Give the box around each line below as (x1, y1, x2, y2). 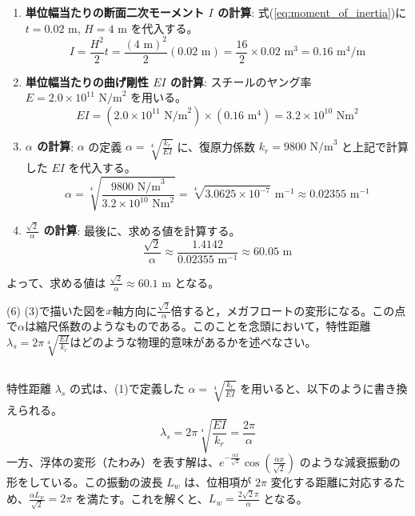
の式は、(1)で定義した (69, 379, 185, 396)
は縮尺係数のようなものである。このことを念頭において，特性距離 (24, 318, 371, 334)
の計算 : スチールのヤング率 (170, 73, 312, 90)
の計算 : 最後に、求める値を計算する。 (43, 222, 241, 238)
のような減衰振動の (299, 453, 401, 470)
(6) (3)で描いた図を (6, 302, 106, 318)
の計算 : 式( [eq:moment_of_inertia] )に (217, 4, 407, 20)
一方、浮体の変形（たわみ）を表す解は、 (6, 453, 219, 470)
